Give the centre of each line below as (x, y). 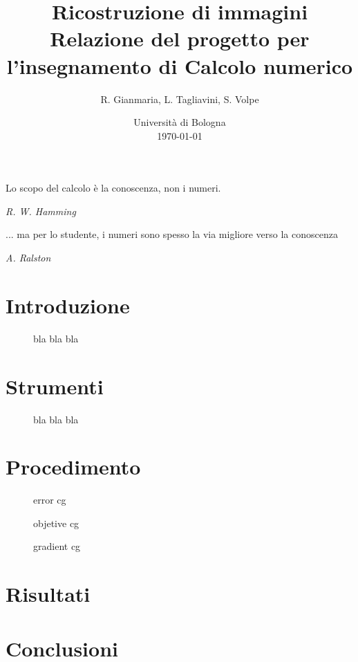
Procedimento (73, 467)
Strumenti (55, 386)
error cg (50, 500)
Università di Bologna (180, 122)
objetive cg (56, 523)
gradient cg (57, 546)
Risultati (48, 594)
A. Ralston (28, 258)
